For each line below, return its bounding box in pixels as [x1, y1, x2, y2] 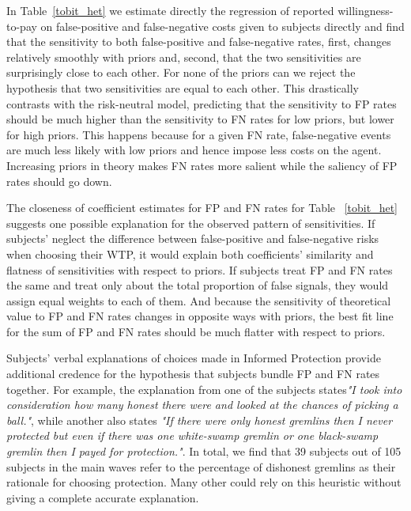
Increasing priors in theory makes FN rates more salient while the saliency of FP [6, 157, 398, 173]
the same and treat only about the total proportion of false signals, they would [6, 277, 389, 293]
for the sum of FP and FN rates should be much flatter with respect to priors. [6, 323, 386, 339]
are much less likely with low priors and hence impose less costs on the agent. [6, 142, 382, 158]
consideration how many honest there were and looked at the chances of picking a [6, 396, 398, 413]
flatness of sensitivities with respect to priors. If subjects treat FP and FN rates [6, 261, 393, 278]
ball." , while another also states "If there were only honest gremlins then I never [6, 411, 393, 428]
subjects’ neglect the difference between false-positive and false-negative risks [6, 230, 379, 247]
